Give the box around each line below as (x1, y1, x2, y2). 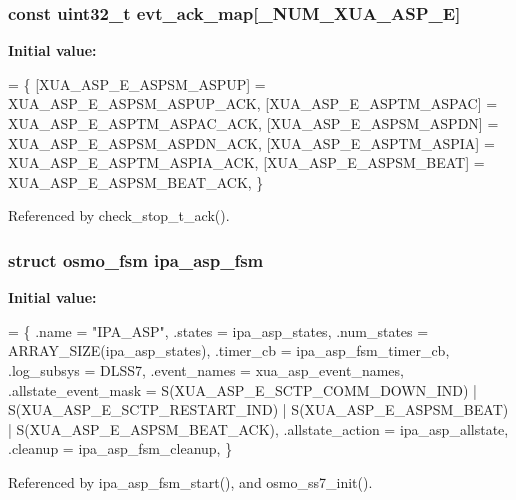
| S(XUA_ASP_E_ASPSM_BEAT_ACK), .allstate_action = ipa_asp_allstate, (8, 418, 509, 439)
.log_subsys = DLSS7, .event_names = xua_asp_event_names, (8, 359, 404, 380)
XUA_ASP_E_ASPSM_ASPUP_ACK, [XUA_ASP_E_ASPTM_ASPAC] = (8, 93, 498, 114)
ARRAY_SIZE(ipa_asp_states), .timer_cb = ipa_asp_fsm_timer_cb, (8, 340, 450, 361)
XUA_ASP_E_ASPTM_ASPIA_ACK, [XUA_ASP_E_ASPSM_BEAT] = (8, 152, 485, 173)
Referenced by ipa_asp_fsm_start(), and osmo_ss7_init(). (8, 471, 373, 492)
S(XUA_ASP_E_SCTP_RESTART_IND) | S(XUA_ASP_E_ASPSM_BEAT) (8, 399, 509, 420)
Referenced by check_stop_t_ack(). (8, 205, 230, 226)
